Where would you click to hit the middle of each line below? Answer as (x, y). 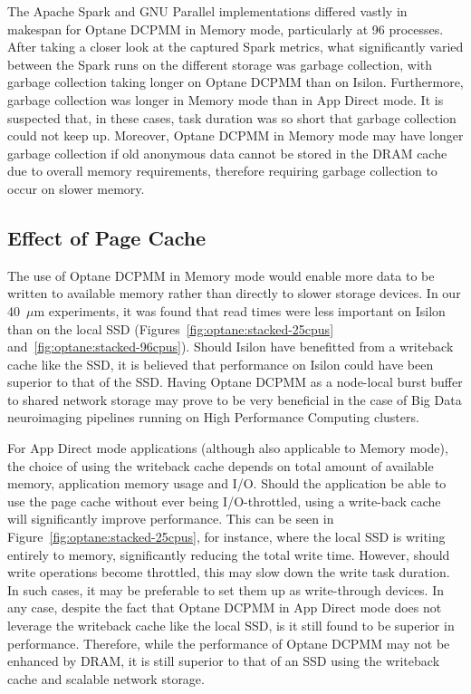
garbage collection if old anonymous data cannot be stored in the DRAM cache (227, 153)
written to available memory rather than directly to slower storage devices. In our (234, 293)
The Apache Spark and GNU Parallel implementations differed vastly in (207, 11)
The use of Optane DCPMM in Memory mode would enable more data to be (221, 275)
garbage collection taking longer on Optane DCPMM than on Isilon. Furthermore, (235, 82)
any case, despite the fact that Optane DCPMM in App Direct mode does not (225, 607)
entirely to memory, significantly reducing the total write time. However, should (229, 554)
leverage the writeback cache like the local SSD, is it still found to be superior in (231, 626)
